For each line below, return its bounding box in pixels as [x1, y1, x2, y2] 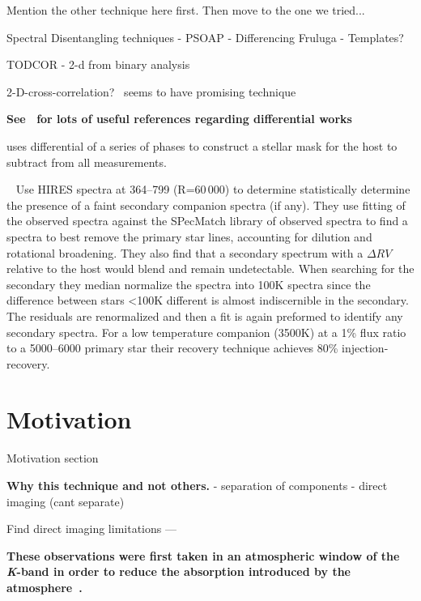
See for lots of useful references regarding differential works [6, 110, 352, 127]
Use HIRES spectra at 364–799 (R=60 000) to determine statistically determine [15, 181, 410, 198]
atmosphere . [6, 578, 83, 595]
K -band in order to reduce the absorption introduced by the [6, 563, 351, 580]
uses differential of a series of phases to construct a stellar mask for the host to [6, 137, 398, 154]
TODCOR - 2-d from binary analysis [6, 56, 190, 73]
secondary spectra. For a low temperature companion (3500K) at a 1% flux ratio [6, 323, 406, 340]
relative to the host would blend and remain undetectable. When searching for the [6, 260, 415, 277]
